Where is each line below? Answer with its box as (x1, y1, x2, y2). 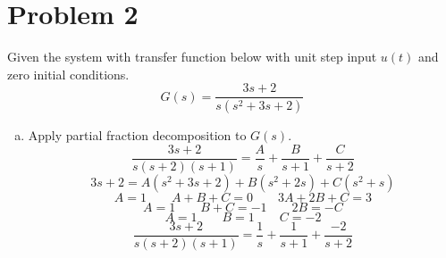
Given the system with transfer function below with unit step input (7, 47, 377, 66)
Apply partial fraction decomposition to (28, 126, 247, 145)
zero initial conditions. (7, 64, 130, 83)
